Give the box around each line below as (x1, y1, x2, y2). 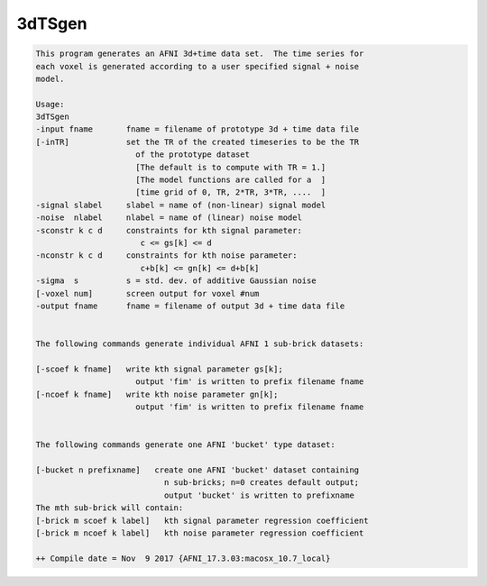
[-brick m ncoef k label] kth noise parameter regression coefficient (35, 527, 364, 538)
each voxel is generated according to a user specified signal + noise (35, 61, 360, 71)
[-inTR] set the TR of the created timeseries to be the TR (35, 136, 360, 147)
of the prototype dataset (135, 150, 250, 160)
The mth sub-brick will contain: (35, 503, 184, 513)
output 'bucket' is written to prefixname (163, 490, 355, 500)
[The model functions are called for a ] (135, 175, 326, 185)
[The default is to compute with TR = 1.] (135, 162, 326, 172)
